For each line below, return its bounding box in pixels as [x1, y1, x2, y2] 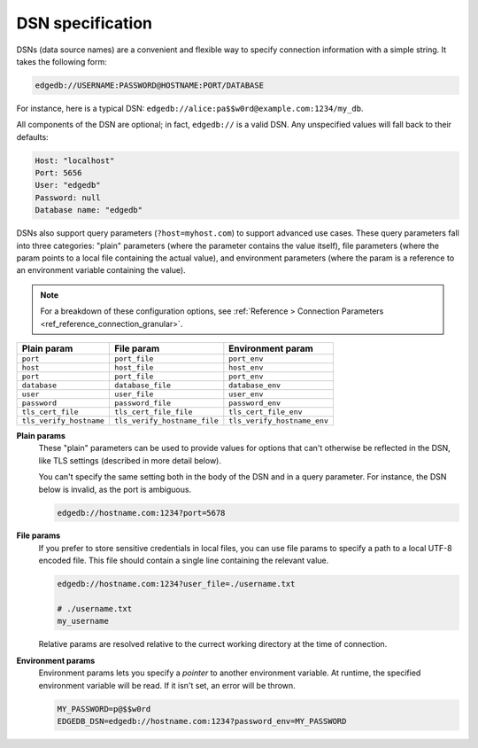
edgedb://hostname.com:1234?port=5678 [57, 508, 226, 518]
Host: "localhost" [35, 155, 115, 166]
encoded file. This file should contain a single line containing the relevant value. [38, 555, 329, 566]
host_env [228, 362, 264, 372]
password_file [113, 398, 172, 408]
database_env [228, 380, 281, 390]
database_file [113, 380, 172, 390]
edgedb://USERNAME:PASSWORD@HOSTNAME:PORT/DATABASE [35, 80, 265, 90]
